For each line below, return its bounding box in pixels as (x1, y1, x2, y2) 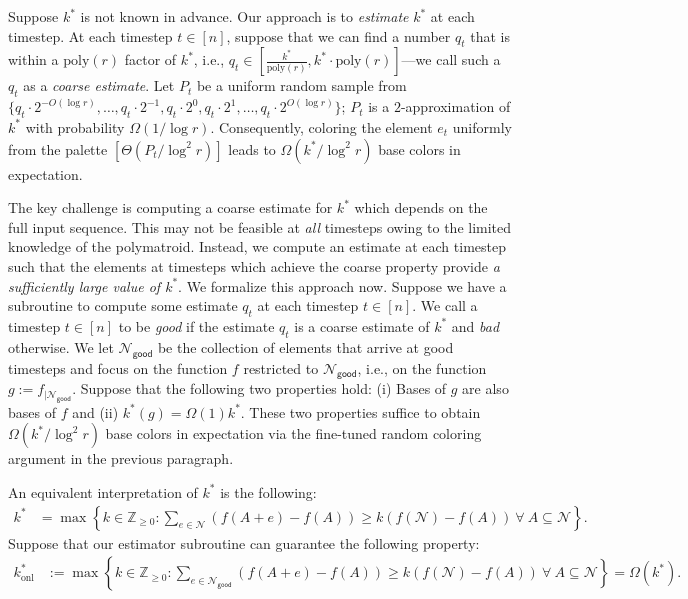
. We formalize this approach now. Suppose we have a (178, 275, 507, 296)
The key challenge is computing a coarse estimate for (8, 197, 333, 218)
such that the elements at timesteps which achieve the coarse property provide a (8, 255, 500, 276)
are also (462, 378, 509, 399)
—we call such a (401, 49, 501, 70)
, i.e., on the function (357, 357, 487, 378)
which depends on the (354, 197, 488, 218)
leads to (228, 138, 276, 159)
